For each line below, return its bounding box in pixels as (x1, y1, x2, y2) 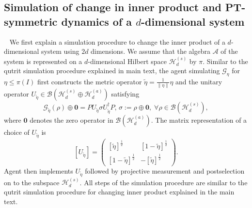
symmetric (4, 14, 58, 29)
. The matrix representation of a (151, 115, 247, 125)
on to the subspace (4, 177, 60, 187)
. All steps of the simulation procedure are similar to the (79, 177, 248, 187)
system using (41, 46, 79, 56)
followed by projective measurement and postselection (85, 165, 245, 176)
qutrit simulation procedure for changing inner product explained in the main (4, 187, 235, 197)
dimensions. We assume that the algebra (91, 46, 210, 56)
